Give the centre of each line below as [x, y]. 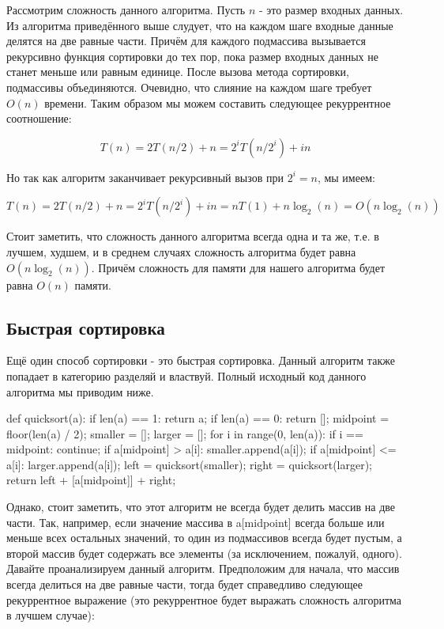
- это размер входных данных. [331, 9]
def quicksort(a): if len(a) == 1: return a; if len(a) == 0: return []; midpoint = [198, 418]
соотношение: [39, 118]
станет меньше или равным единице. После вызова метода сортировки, [178, 72]
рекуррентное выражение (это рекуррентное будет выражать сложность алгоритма [204, 599]
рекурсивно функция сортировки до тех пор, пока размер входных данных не [192, 56]
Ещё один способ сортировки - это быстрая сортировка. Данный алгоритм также [201, 360]
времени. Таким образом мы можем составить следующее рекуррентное [218, 102]
